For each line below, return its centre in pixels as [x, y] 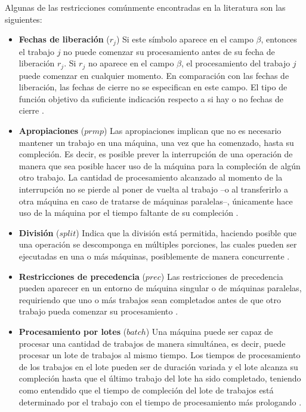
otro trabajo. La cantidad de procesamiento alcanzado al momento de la [151, 177]
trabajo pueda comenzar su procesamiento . [98, 311]
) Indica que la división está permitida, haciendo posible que [186, 232]
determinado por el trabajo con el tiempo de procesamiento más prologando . [160, 402]
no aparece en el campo [131, 63]
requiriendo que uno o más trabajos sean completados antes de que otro [150, 299]
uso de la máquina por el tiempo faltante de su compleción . [129, 213]
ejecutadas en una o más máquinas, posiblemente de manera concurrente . [154, 256]
